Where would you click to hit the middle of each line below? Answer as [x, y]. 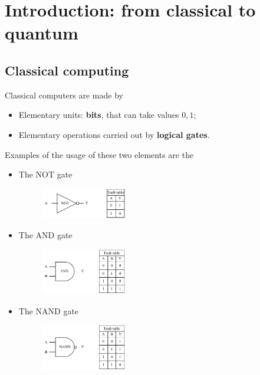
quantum [42, 33]
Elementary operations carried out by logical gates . [114, 134]
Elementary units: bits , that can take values [99, 115]
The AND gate [45, 235]
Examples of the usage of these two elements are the [99, 154]
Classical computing [67, 70]
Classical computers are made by [64, 95]
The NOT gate [45, 174]
